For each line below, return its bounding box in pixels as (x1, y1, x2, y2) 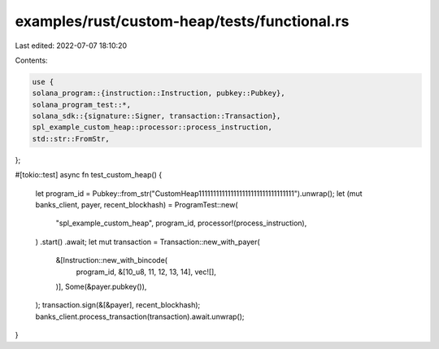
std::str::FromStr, (32, 134, 110, 143)
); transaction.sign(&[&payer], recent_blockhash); (35, 300, 201, 310)
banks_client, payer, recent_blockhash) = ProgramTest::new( (35, 200, 238, 210)
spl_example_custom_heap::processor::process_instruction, (32, 123, 272, 132)
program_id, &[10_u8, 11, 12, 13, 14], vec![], (76, 267, 217, 277)
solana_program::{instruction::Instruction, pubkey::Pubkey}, (32, 89, 285, 98)
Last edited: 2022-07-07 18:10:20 (15, 41, 128, 50)
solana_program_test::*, (32, 100, 132, 109)
